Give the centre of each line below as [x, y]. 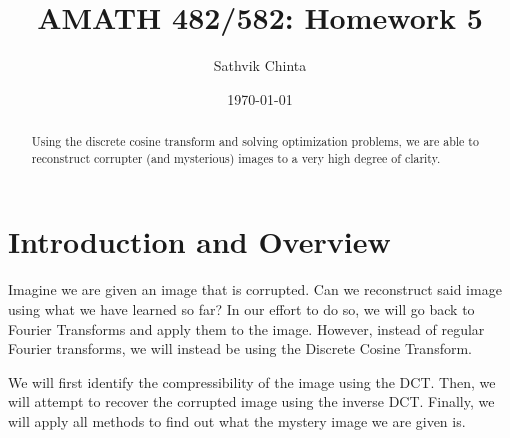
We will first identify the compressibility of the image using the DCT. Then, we [252, 381]
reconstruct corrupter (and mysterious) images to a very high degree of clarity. [236, 157]
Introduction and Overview [199, 241]
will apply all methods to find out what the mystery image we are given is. [237, 420]
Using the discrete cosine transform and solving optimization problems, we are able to [255, 141]
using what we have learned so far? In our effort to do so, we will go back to [241, 308]
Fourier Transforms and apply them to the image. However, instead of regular [246, 328]
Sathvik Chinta [260, 65]
